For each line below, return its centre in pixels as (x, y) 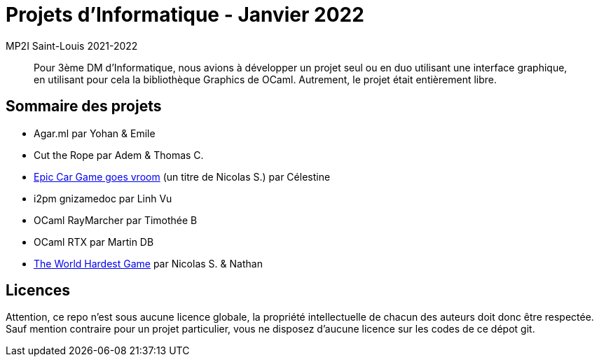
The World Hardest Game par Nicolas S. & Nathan (148, 263)
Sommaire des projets (84, 106)
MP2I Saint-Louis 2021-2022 (72, 46)
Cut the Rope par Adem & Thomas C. (119, 155)
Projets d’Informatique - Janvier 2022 (185, 15)
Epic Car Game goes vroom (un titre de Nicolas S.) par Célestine (182, 176)
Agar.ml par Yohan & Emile (95, 133)
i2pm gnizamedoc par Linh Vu (103, 198)
